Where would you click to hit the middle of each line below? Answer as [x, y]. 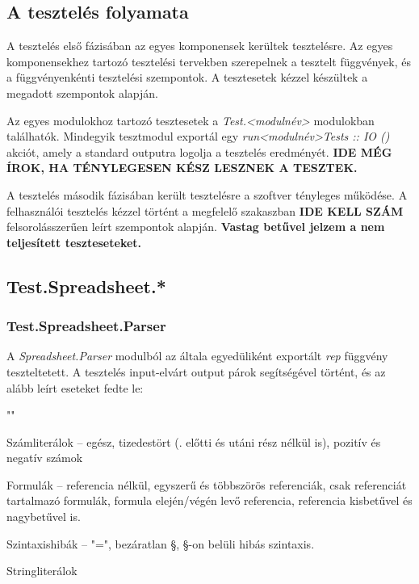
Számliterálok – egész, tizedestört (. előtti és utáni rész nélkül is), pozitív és [194, 441]
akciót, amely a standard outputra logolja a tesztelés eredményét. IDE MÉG [199, 151]
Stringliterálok [42, 571]
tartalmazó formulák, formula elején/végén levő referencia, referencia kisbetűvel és [209, 500]
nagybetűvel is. [44, 517]
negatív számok [45, 458]
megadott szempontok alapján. [82, 92]
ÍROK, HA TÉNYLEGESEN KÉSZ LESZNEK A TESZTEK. [182, 168]
